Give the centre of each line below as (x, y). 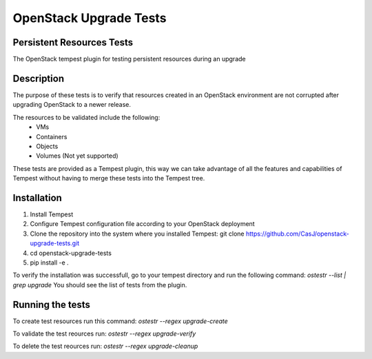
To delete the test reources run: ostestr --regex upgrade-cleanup (105, 346)
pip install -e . (49, 263)
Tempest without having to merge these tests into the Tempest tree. (109, 178)
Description (39, 78)
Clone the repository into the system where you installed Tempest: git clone (137, 234)
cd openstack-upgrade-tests (71, 253)
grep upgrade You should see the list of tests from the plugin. (100, 285)
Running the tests (52, 304)
